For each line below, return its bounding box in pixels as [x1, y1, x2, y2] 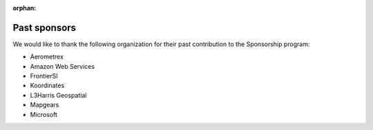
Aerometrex [30, 52, 64, 61]
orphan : [12, 4, 37, 12]
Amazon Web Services [30, 62, 95, 70]
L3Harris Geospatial [30, 91, 87, 99]
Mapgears [30, 100, 59, 109]
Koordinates [30, 81, 65, 89]
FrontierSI [30, 72, 58, 80]
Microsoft [30, 110, 58, 118]
